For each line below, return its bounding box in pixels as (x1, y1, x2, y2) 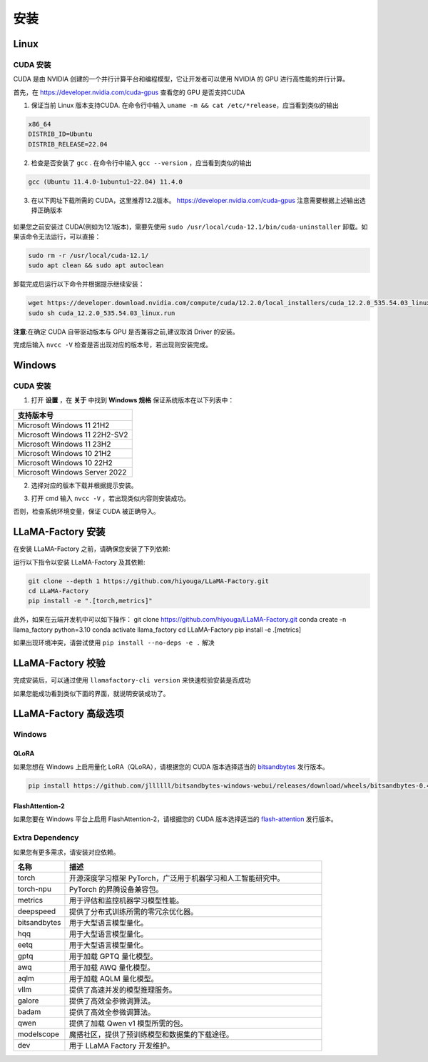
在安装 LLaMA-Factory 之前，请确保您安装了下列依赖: (13, 545, 170, 553)
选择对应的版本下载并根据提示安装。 (31, 481, 138, 490)
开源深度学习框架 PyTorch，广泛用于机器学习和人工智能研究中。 (68, 873, 285, 883)
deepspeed (17, 906, 56, 916)
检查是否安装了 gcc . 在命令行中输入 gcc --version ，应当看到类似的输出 (31, 158, 253, 167)
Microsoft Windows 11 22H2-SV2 (17, 430, 128, 440)
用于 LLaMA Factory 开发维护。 (68, 1041, 175, 1051)
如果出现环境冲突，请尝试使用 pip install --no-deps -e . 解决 (13, 638, 215, 647)
